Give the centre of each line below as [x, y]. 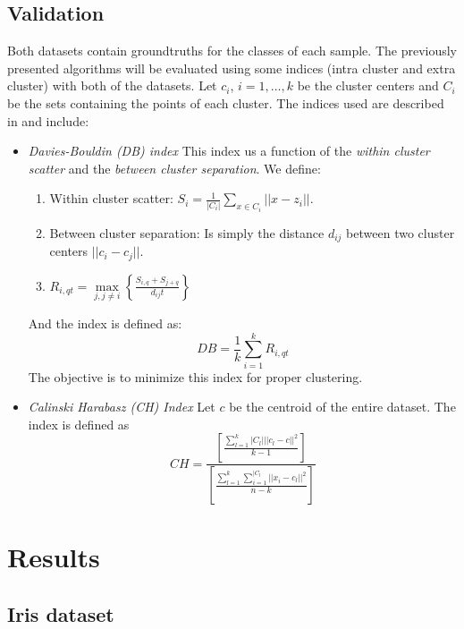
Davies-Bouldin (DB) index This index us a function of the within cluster [229, 151]
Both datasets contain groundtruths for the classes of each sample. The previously [232, 51]
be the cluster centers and [368, 85]
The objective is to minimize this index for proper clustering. [195, 376]
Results [54, 557]
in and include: [48, 120]
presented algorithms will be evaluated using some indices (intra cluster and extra [232, 68]
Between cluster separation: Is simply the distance [187, 232]
